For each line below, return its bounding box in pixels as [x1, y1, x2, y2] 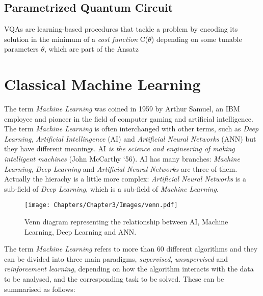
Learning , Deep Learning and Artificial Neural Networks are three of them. [4, 163, 238, 174]
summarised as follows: [4, 283, 75, 294]
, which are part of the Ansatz [44, 43, 139, 54]
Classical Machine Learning [4, 74, 201, 95]
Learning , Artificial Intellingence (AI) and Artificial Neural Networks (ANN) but [4, 133, 256, 144]
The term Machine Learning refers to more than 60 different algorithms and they [4, 243, 258, 254]
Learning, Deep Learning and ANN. [24, 226, 137, 237]
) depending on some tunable [151, 33, 242, 44]
